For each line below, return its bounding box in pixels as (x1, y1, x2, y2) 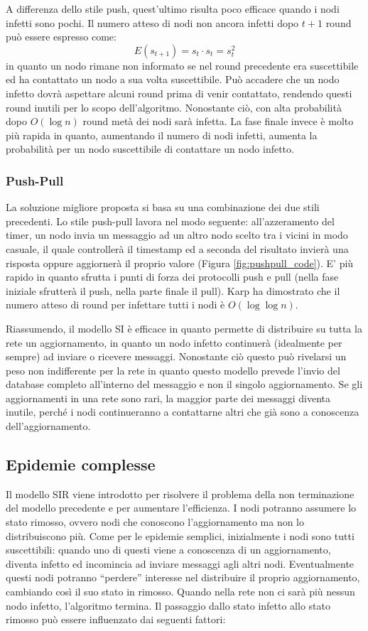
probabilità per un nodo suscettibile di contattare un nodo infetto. (6, 141, 294, 156)
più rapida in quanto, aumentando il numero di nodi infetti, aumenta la (6, 127, 318, 142)
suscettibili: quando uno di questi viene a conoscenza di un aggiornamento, (6, 542, 331, 557)
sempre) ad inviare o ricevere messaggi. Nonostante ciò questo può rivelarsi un (6, 349, 347, 364)
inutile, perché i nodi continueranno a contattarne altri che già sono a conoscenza (6, 404, 359, 419)
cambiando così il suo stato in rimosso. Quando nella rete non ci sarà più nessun (6, 584, 355, 599)
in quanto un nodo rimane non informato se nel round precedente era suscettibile (6, 58, 359, 72)
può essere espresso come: (6, 29, 117, 44)
